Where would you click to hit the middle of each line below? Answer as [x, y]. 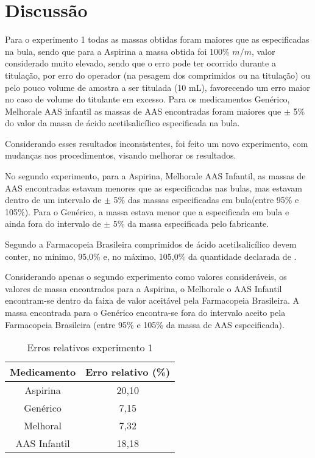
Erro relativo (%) [128, 372]
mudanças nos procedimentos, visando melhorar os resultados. [121, 155]
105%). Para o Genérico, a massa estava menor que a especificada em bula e [147, 211]
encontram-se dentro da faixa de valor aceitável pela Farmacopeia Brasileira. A [152, 300]
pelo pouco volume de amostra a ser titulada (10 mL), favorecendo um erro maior [157, 87]
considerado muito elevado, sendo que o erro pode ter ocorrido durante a [140, 63]
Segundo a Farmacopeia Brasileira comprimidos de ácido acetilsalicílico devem [151, 244]
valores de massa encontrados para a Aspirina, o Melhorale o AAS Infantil [143, 288]
